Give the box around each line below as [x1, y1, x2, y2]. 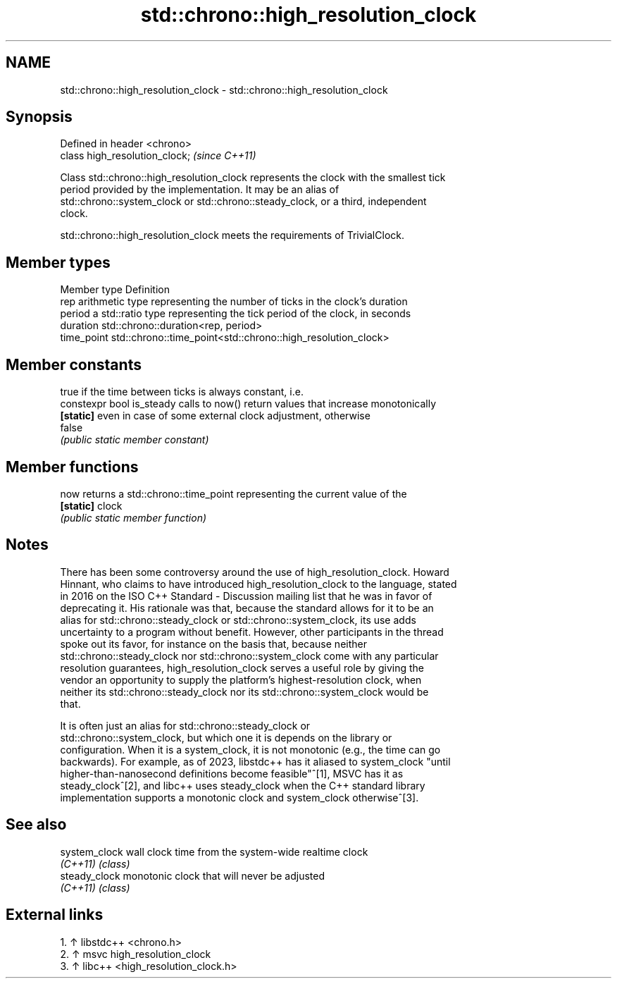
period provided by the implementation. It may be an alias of [60, 183, 339, 196]
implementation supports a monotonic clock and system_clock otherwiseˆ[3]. [60, 791, 419, 804]
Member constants [6, 355, 142, 374]
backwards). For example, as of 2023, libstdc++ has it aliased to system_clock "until [60, 755, 451, 768]
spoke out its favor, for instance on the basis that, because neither [60, 637, 367, 650]
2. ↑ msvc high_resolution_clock [60, 947, 211, 960]
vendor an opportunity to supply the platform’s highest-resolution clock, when [60, 673, 422, 686]
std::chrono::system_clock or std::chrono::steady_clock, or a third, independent [60, 195, 427, 208]
